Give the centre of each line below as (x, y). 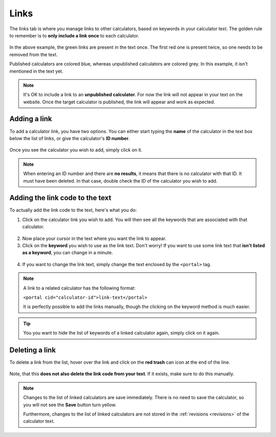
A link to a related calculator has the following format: (79, 288)
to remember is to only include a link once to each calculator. (74, 35)
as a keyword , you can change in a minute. (68, 253)
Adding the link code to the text (60, 198)
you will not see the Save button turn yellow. (70, 405)
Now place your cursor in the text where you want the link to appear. (94, 238)
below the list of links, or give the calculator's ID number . (70, 138)
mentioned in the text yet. (36, 71)
